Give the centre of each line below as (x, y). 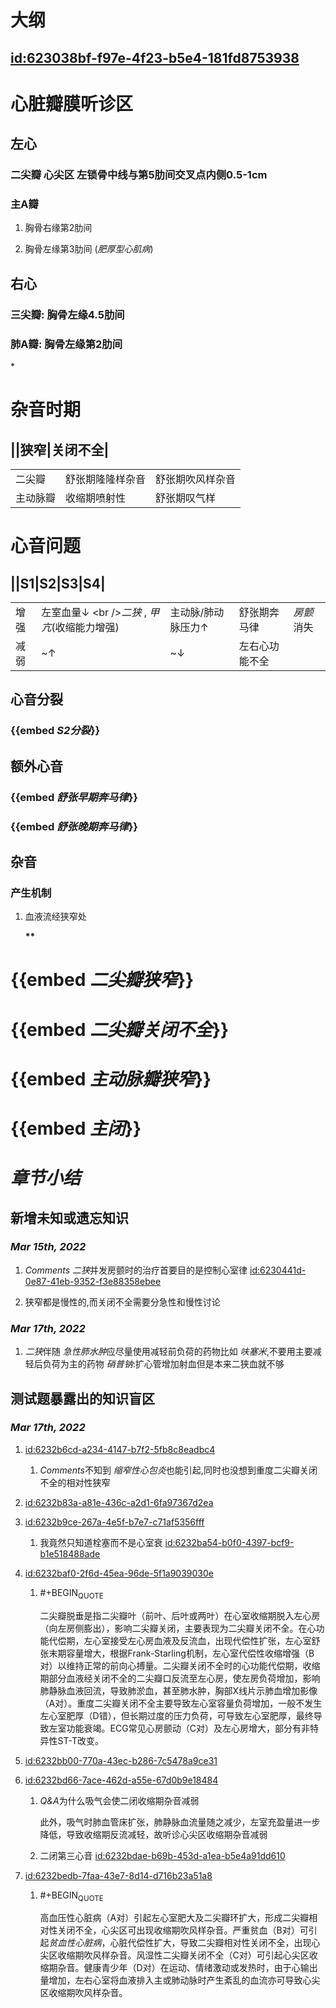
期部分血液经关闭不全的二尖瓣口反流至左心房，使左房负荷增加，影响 (180, 1678)
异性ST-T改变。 (71, 1740)
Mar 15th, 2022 (48, 1247)
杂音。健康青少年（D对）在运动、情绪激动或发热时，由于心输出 (187, 1968)
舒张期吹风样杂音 (196, 479)
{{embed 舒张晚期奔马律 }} (74, 826)
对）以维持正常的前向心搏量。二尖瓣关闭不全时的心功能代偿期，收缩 (180, 1665)
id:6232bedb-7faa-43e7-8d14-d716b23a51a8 (118, 1875)
